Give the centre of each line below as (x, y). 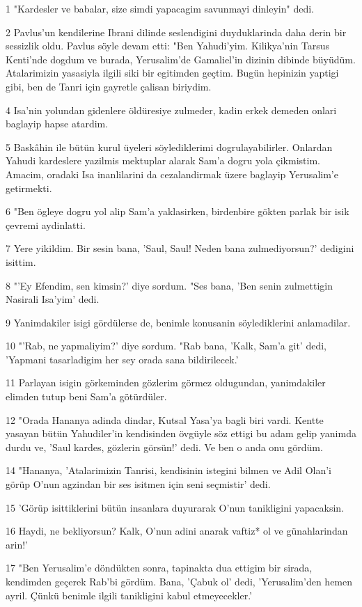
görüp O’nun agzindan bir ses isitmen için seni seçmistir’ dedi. (138, 484)
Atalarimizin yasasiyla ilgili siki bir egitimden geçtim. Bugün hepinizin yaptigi (172, 73)
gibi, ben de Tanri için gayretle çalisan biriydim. (109, 86)
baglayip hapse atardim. (57, 124)
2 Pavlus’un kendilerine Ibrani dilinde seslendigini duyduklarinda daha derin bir (176, 32)
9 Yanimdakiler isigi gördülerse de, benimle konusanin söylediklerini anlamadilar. (178, 322)
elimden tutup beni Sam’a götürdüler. (86, 396)
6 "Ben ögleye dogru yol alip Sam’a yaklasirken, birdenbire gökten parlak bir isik (178, 211)
